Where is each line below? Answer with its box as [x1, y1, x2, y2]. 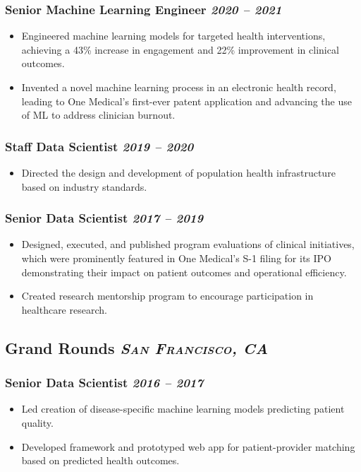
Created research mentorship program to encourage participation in [21, 288, 314, 303]
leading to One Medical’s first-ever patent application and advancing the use [21, 93, 352, 108]
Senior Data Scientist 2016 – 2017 [5, 374, 204, 391]
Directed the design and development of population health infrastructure [21, 165, 336, 179]
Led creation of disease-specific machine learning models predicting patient [21, 401, 345, 416]
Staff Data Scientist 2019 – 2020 [5, 137, 194, 155]
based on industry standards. [21, 179, 147, 194]
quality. [21, 415, 54, 430]
